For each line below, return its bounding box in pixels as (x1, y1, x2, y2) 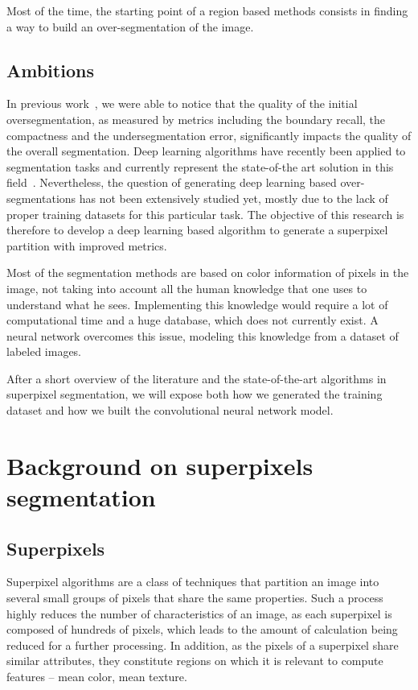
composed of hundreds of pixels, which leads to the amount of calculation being (6, 621, 398, 638)
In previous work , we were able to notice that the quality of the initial (6, 95, 358, 112)
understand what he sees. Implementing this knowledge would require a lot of (6, 295, 388, 312)
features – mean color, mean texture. (6, 668, 187, 684)
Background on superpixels (6, 448, 313, 481)
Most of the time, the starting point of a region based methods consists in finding (6, 2, 408, 19)
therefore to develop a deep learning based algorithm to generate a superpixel (6, 221, 388, 238)
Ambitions (6, 57, 94, 82)
